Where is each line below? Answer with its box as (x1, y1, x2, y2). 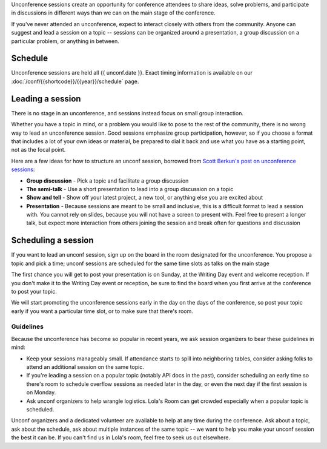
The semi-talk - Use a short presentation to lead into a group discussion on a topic (26, 185, 234, 192)
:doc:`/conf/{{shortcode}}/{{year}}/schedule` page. (11, 78, 139, 85)
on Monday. (26, 389, 56, 396)
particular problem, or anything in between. (11, 37, 119, 45)
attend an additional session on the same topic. (26, 363, 145, 371)
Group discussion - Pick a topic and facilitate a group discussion (26, 177, 189, 184)
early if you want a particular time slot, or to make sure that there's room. (11, 307, 194, 315)
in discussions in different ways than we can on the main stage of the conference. (11, 9, 216, 16)
